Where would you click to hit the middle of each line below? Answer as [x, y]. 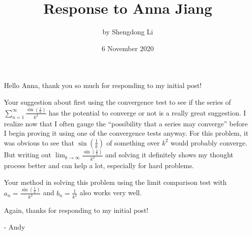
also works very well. [111, 192]
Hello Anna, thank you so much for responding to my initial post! [103, 85]
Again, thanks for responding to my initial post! [76, 210]
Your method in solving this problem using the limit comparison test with [115, 182]
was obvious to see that [39, 142]
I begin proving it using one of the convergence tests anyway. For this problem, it [126, 133]
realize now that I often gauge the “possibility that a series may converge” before [126, 123]
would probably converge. [209, 142]
